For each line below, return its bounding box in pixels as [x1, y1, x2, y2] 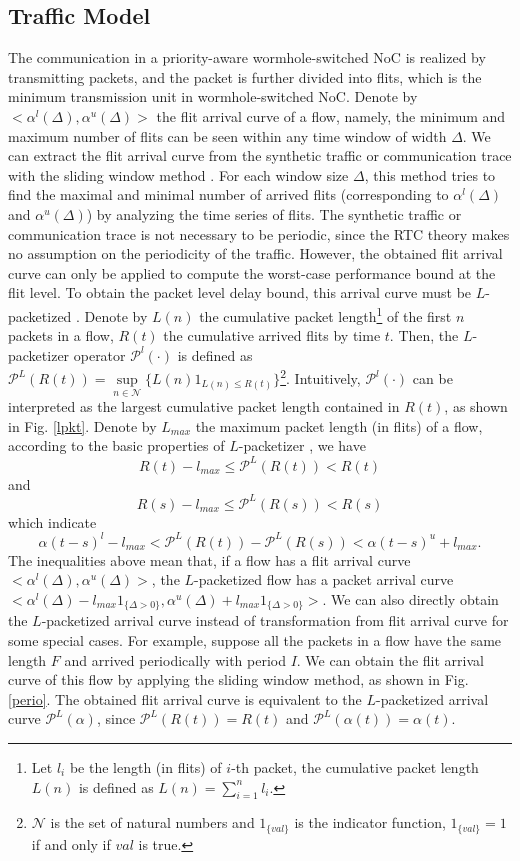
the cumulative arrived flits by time [163, 325, 381, 346]
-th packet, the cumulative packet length [231, 756, 479, 777]
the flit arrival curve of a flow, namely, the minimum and [156, 105, 506, 126]
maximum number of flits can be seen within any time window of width [8, 125, 447, 146]
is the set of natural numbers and [50, 812, 255, 833]
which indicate [8, 511, 97, 532]
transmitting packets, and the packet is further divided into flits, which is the [8, 66, 482, 87]
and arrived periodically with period [64, 649, 286, 670]
